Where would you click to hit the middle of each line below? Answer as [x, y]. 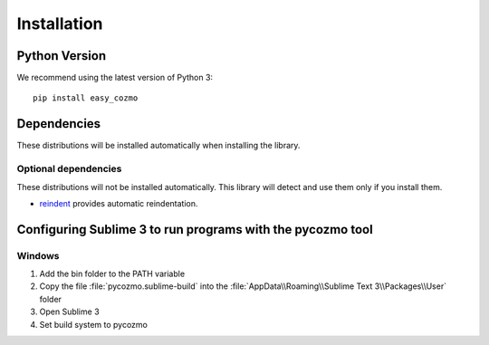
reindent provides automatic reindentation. [119, 203]
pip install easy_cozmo [86, 98]
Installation [60, 24]
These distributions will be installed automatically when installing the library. [158, 146]
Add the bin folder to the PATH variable [112, 274]
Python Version [62, 56]
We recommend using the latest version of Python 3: [115, 78]
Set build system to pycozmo [94, 324]
